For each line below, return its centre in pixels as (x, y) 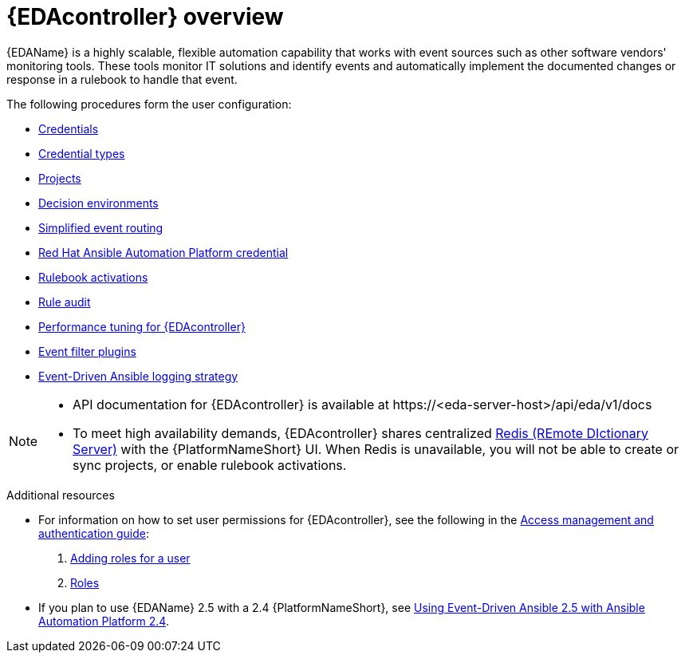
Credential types (82, 153)
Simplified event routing (101, 227)
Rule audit (65, 302)
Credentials (69, 128)
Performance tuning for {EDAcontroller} (142, 326)
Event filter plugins (87, 351)
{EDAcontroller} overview (145, 17)
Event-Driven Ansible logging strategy (138, 376)
